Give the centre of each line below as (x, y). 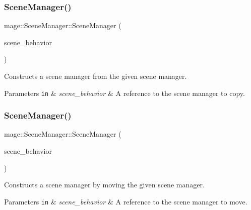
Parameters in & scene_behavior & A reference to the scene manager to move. (126, 201)
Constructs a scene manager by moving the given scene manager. (104, 185)
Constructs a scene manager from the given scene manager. (96, 76)
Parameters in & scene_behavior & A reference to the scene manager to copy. (124, 93)
